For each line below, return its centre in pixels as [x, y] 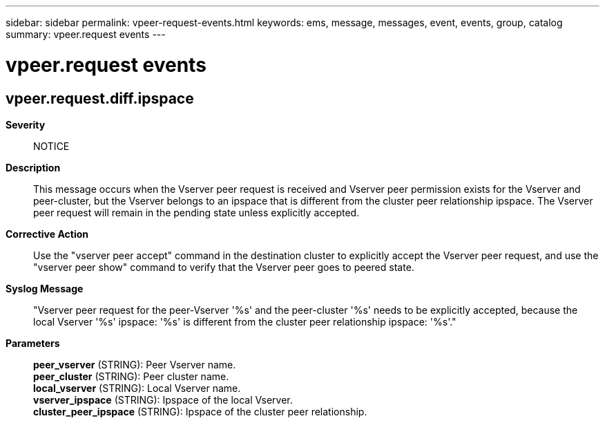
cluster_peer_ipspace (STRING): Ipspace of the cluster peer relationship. [200, 411]
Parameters [33, 343]
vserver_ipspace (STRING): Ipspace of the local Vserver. [163, 399]
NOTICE [51, 146]
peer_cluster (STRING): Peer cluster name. [131, 376]
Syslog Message [45, 288]
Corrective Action [47, 234]
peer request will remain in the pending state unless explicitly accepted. [196, 212]
